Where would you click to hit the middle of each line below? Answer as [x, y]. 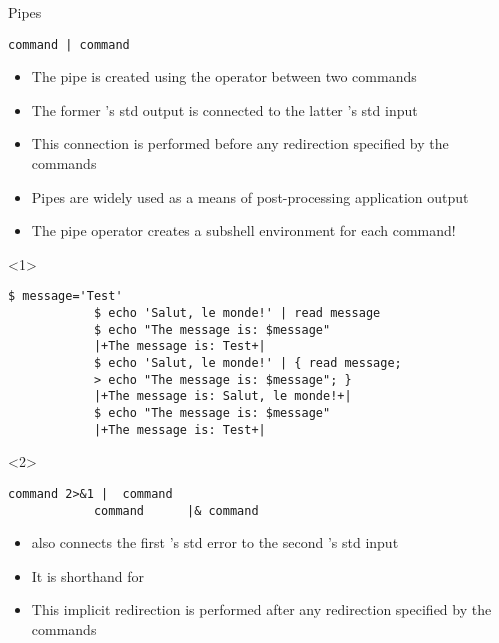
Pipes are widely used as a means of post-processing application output [250, 196]
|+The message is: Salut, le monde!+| [222, 396]
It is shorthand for [88, 575]
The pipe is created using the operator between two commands [224, 76]
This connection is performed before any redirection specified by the [240, 143]
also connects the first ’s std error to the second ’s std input [215, 542]
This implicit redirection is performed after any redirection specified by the [261, 609]
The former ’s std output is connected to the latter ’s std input [224, 109]
